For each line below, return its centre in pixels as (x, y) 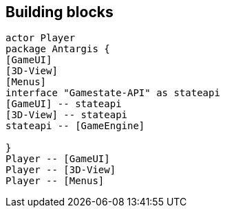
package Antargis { (58, 49)
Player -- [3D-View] (61, 170)
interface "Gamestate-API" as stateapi (113, 93)
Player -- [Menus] (55, 181)
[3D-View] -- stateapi (67, 115)
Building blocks (60, 12)
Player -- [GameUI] (58, 159)
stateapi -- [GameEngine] (75, 126)
